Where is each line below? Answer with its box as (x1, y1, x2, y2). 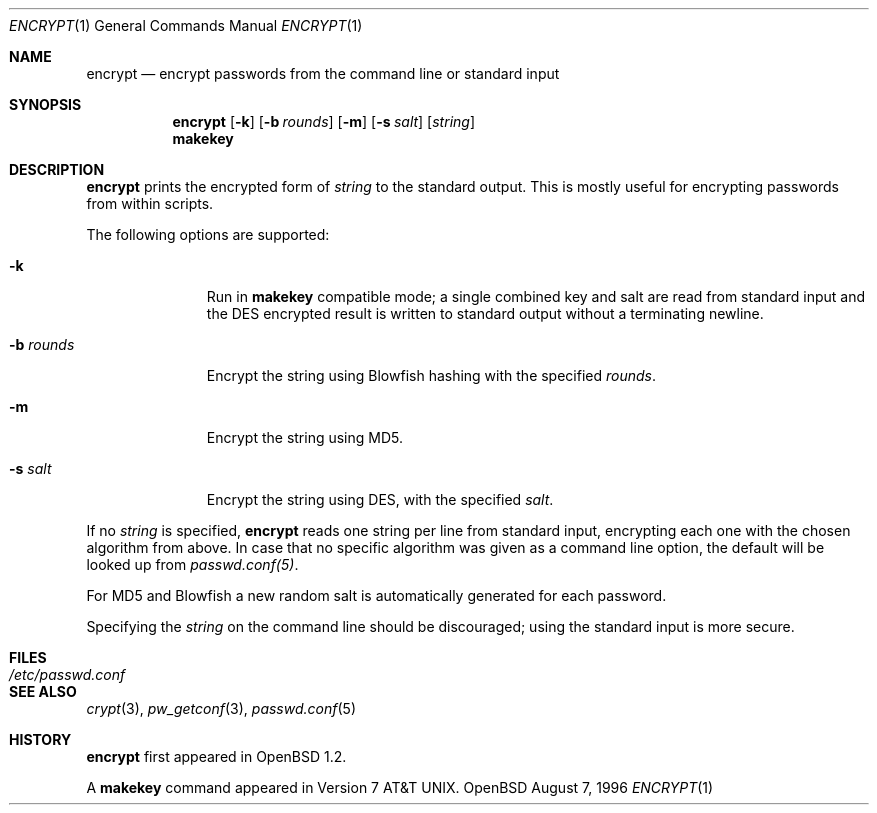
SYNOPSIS (9, 96, 82, 113)
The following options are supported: (86, 226, 330, 243)
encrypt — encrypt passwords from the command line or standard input (86, 65, 560, 82)
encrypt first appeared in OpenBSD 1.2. (86, 748, 347, 765)
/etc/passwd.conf (9, 666, 126, 683)
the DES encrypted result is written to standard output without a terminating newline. (206, 305, 764, 322)
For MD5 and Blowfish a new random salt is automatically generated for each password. (86, 587, 667, 604)
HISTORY (9, 731, 72, 748)
